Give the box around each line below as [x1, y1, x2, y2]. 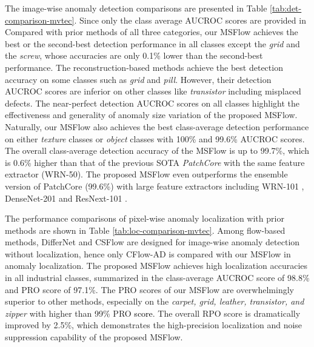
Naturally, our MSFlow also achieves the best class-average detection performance [5, 120, 309, 133]
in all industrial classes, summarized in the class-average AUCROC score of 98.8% [5, 271, 310, 284]
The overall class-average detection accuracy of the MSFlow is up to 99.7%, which [5, 144, 310, 157]
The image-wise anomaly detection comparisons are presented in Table [5, 2, 267, 14]
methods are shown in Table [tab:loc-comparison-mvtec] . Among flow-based [5, 223, 286, 236]
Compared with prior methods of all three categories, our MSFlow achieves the [5, 25, 298, 38]
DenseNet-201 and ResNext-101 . [5, 191, 127, 204]
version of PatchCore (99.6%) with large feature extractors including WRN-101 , [5, 179, 304, 192]
